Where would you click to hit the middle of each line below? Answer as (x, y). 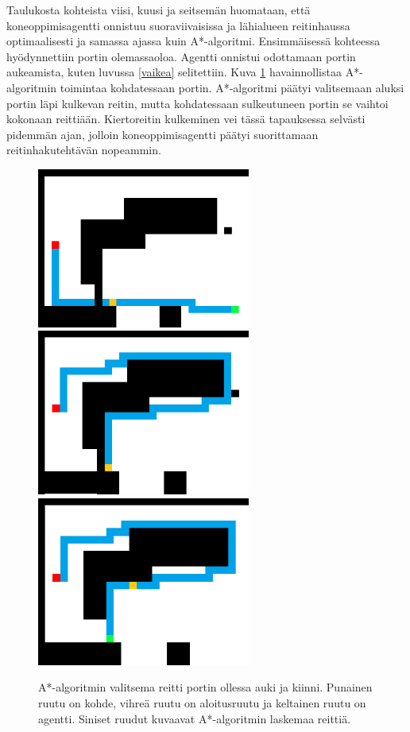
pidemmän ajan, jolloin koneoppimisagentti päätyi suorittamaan (162, 134)
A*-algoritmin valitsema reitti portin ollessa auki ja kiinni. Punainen (205, 687)
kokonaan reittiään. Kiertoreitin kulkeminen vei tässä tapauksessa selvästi (186, 119)
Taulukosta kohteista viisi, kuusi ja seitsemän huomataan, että (159, 10)
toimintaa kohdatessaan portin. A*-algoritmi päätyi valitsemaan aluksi (232, 87)
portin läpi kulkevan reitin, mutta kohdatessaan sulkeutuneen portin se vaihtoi (197, 103)
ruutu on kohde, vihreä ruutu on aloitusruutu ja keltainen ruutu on (202, 703)
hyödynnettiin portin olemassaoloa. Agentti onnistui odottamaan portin (181, 56)
